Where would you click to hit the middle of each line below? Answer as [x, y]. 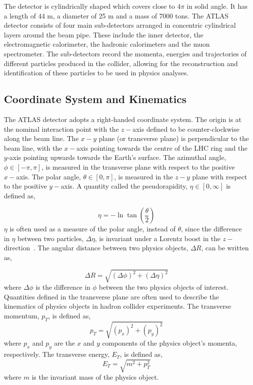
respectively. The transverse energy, [57, 354]
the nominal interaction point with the [62, 129]
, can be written [225, 248]
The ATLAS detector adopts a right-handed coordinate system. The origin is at [123, 119]
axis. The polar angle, [49, 176]
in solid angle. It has [217, 6]
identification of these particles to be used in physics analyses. [96, 73]
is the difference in [63, 287]
